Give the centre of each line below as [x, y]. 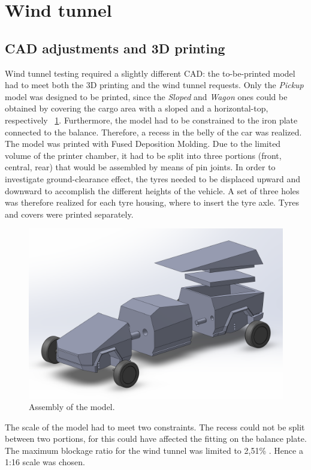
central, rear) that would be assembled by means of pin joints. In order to [140, 167]
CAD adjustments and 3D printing [115, 48]
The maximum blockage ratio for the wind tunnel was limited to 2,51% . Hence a [154, 450]
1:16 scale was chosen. [45, 462]
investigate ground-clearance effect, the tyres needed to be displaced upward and [153, 178]
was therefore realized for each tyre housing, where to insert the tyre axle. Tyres [152, 202]
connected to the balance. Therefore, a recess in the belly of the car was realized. [153, 132]
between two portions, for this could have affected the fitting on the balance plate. [156, 439]
